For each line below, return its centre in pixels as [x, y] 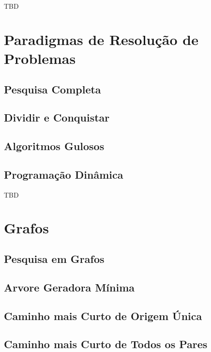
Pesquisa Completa [53, 89]
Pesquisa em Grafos [54, 259]
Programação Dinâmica [64, 174]
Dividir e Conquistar [57, 117]
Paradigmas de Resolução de [101, 39]
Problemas [40, 58]
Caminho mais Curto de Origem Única [103, 315]
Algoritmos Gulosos [54, 146]
